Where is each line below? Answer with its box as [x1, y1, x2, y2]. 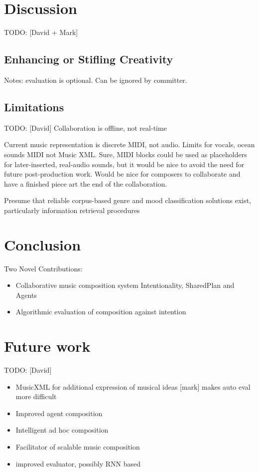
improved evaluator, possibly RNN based [15, 458, 140, 469]
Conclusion [4, 234, 81, 254]
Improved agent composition [15, 408, 103, 418]
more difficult [15, 391, 57, 402]
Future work [4, 336, 91, 356]
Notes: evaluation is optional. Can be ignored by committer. [4, 74, 187, 85]
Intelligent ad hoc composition [15, 425, 109, 435]
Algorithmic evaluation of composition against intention [15, 306, 186, 317]
